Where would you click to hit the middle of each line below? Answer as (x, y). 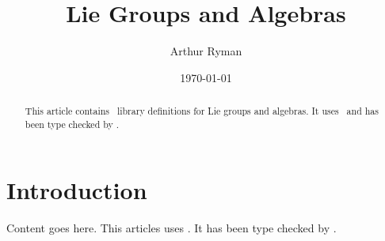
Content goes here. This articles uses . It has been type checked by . (172, 228)
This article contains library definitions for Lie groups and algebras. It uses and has (202, 111)
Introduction (77, 190)
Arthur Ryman (206, 51)
